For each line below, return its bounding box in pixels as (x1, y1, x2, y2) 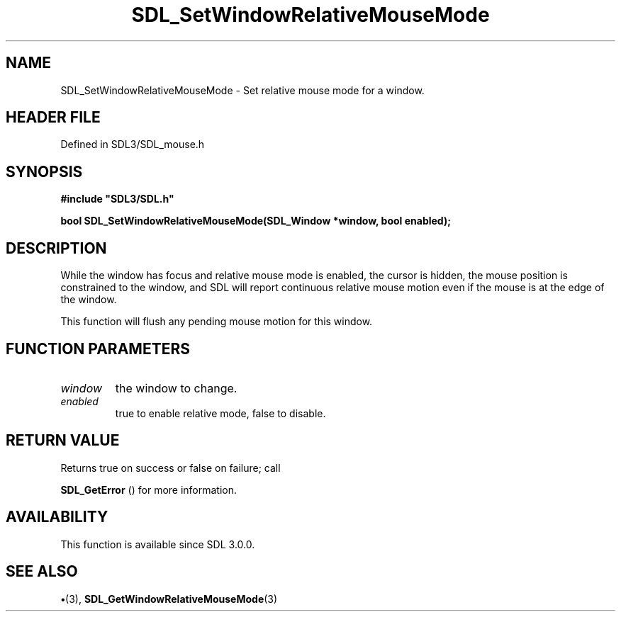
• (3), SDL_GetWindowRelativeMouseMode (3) (60, 592, 278, 605)
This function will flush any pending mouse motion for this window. (60, 315, 373, 328)
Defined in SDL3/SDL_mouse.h (60, 138, 205, 151)
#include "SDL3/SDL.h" (60, 193, 174, 205)
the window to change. (115, 380, 237, 395)
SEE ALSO (6, 562, 78, 581)
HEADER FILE (6, 108, 101, 127)
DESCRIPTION (6, 239, 107, 257)
